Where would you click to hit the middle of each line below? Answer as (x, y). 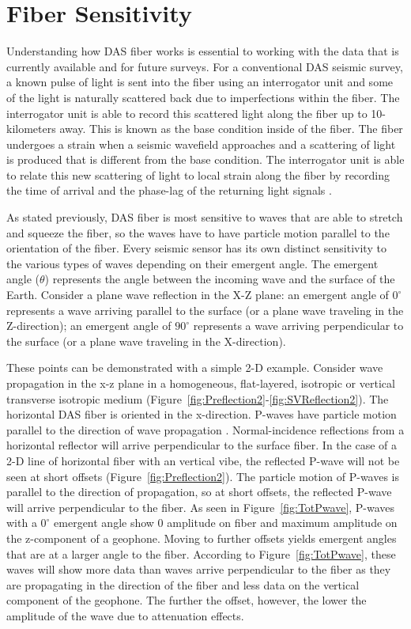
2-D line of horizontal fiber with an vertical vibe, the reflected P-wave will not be (203, 460)
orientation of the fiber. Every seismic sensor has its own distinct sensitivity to (196, 248)
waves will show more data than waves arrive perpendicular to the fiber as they (199, 569)
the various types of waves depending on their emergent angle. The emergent (192, 263)
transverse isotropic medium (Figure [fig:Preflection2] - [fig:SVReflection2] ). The (198, 398)
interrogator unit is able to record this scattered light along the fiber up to (187, 113)
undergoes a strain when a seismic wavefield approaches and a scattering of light (201, 144)
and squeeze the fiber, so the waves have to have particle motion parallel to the (198, 232)
